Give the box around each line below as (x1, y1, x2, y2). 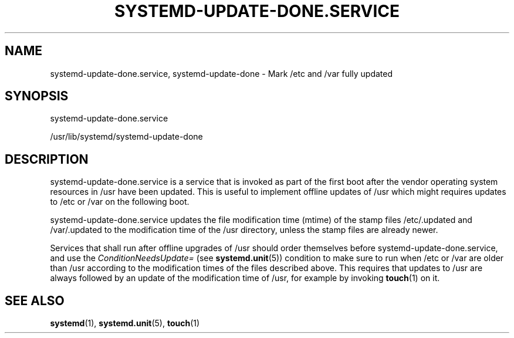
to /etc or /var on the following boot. (50, 197, 190, 207)
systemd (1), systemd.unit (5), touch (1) (50, 318, 200, 329)
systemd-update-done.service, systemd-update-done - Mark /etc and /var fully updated (50, 68, 393, 79)
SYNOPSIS (5, 89, 69, 104)
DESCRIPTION (5, 151, 89, 167)
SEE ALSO (5, 293, 65, 308)
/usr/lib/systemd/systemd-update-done (50, 131, 203, 142)
